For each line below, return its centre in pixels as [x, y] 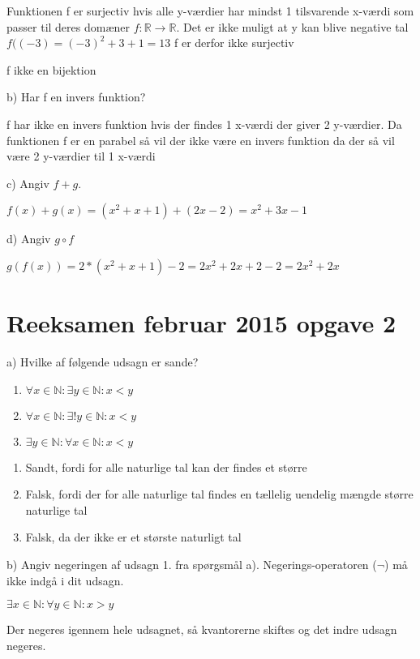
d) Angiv [29, 239]
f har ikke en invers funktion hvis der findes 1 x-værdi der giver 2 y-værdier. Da [204, 124]
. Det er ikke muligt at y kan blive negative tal [292, 26]
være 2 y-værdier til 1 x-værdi [81, 156]
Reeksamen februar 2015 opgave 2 [201, 323]
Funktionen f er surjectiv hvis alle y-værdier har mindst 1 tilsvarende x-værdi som [210, 11]
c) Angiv [28, 183]
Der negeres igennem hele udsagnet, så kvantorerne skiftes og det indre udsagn [202, 629]
